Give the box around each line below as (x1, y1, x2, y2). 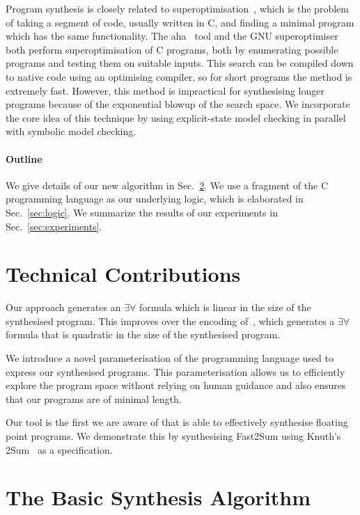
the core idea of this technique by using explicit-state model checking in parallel (6, 110, 346, 125)
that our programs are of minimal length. (6, 391, 182, 406)
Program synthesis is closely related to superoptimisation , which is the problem (6, 1, 349, 15)
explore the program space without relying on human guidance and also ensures (6, 378, 346, 393)
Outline (6, 151, 42, 166)
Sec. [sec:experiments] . (6, 219, 102, 233)
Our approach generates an (6, 300, 121, 315)
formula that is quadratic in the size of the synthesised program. (6, 327, 281, 342)
